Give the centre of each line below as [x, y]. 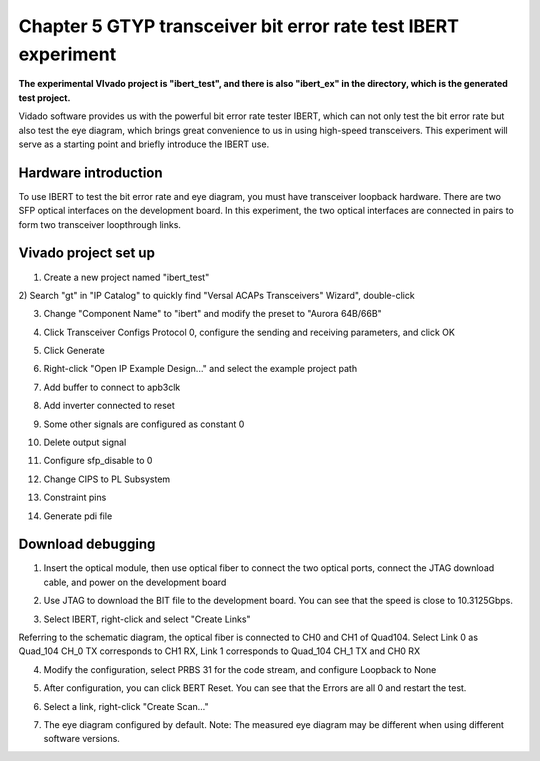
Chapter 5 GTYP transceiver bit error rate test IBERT [239, 26]
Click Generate [74, 351]
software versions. [81, 739]
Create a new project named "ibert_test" [126, 277]
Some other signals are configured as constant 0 [144, 424]
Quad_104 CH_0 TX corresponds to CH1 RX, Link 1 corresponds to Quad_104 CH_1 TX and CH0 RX [219, 651]
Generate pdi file [78, 516]
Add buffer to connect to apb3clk [112, 387]
